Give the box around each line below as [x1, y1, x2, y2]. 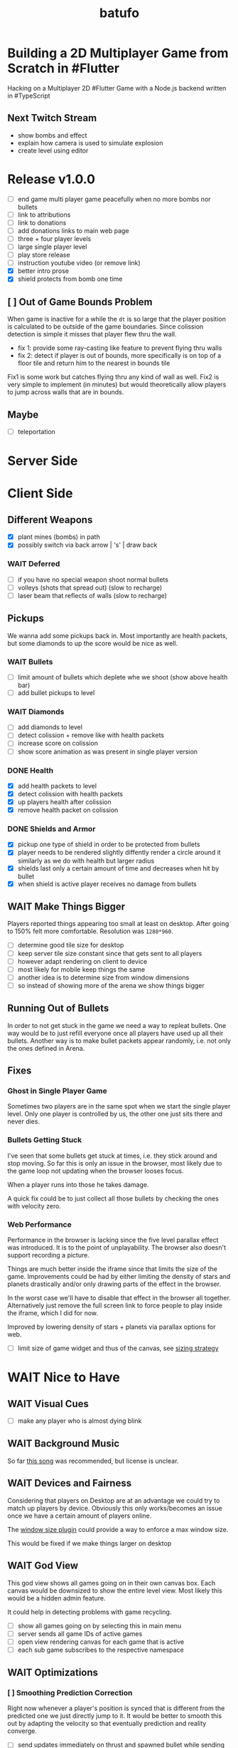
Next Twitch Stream [7, 112, 97, 124]
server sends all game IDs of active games [17, 1629, 143, 1638]
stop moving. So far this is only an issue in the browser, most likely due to [7, 1158, 222, 1167]
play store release [17, 251, 70, 259]
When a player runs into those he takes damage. [7, 1180, 149, 1188]
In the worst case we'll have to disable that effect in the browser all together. [7, 1293, 231, 1302]
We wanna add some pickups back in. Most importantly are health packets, [7, 631, 228, 639]
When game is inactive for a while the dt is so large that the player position [7, 315, 226, 324]
